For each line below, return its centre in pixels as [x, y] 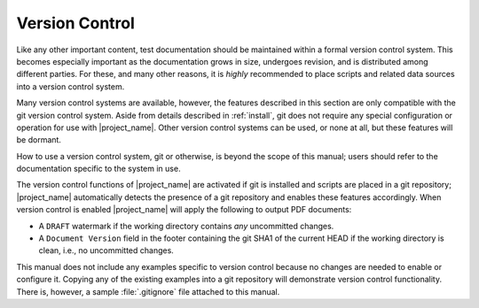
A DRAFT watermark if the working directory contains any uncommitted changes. [186, 226]
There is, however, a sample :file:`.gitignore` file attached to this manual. [148, 291]
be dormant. [39, 140]
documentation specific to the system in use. [98, 169]
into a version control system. [71, 86]
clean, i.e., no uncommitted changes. [106, 250]
